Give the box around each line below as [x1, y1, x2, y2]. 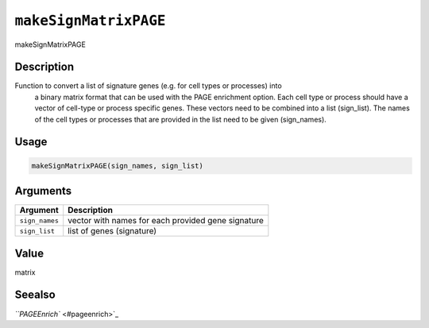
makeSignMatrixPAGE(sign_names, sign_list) [31, 161, 204, 170]
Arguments [14, 184, 72, 198]
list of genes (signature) [68, 226, 157, 237]
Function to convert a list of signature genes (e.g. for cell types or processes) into [14, 81, 282, 91]
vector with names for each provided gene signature [68, 215, 264, 226]
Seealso [14, 288, 56, 302]
